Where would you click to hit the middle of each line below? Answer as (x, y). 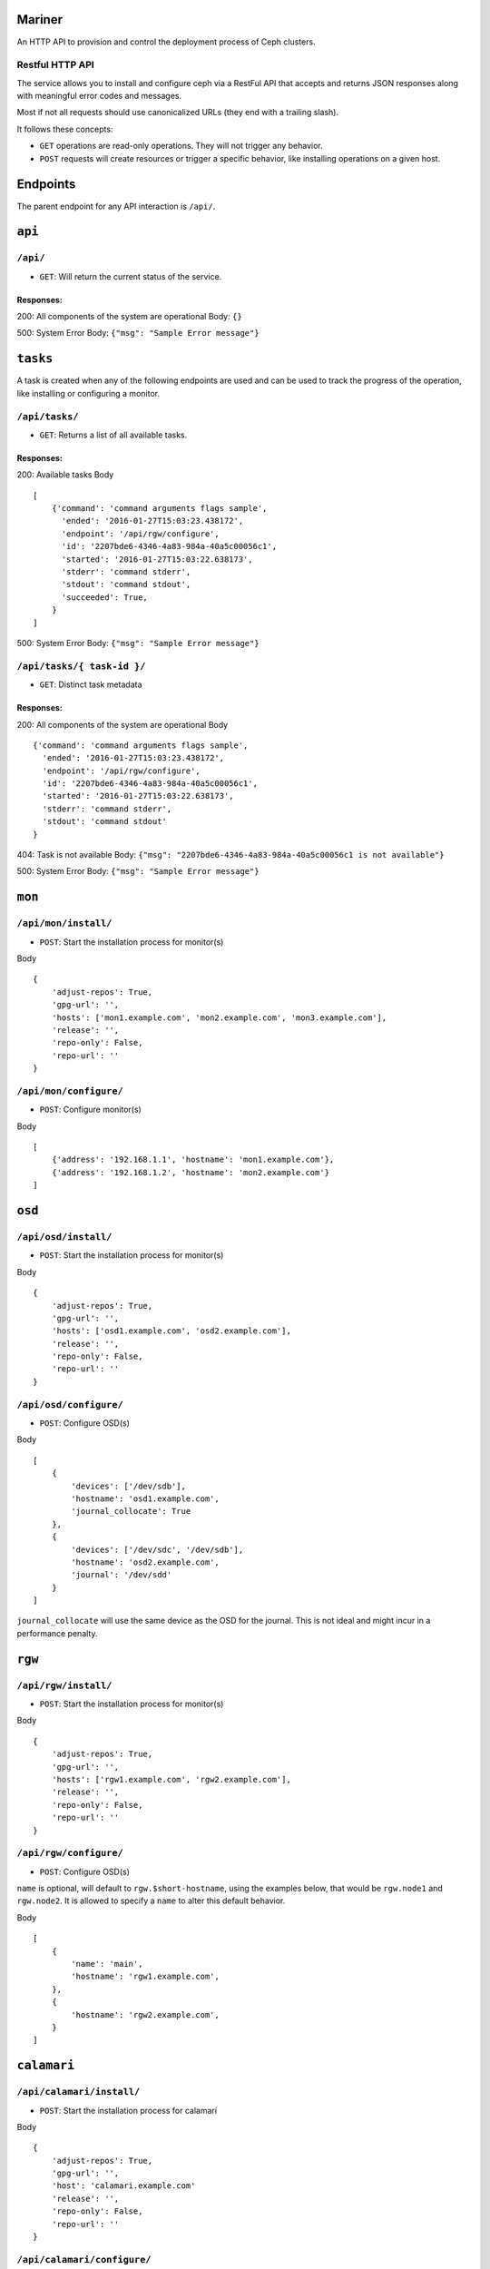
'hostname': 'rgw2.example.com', (145, 2014)
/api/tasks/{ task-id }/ (81, 666)
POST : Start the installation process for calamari (128, 2110)
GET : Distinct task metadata (91, 684)
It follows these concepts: (65, 129)
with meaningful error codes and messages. (99, 96)
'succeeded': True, (105, 597)
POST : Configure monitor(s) (91, 1110)
